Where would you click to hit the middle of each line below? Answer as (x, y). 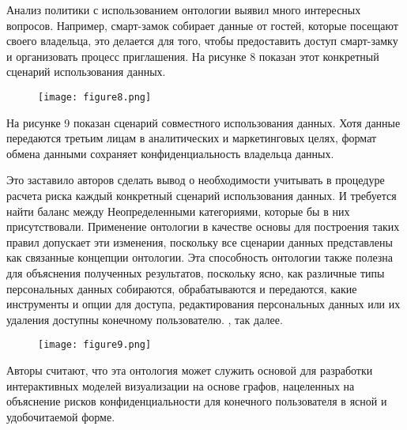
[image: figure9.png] (95, 345)
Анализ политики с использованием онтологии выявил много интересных (184, 9)
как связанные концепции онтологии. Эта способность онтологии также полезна (200, 257)
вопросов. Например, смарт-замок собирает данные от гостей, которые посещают (202, 25)
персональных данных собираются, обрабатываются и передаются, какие (182, 288)
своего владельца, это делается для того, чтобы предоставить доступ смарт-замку (202, 41)
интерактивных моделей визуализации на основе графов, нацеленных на (181, 385)
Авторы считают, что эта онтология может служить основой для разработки (190, 370)
